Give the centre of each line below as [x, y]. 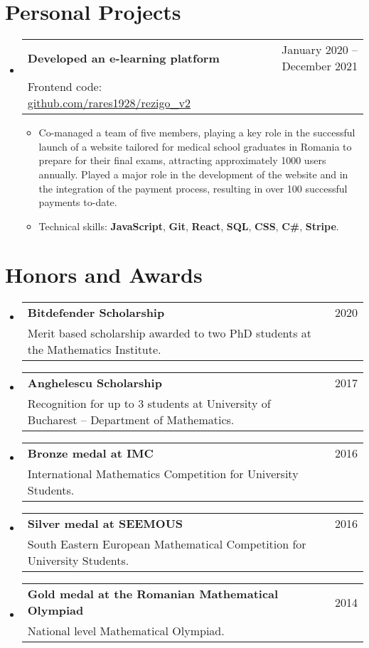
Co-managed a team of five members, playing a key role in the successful [197, 133]
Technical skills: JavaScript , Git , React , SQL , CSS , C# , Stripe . [189, 226]
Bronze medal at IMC [90, 453]
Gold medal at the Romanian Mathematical [153, 594]
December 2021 [320, 66]
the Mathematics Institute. [94, 350]
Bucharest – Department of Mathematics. [131, 420]
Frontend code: [65, 87]
